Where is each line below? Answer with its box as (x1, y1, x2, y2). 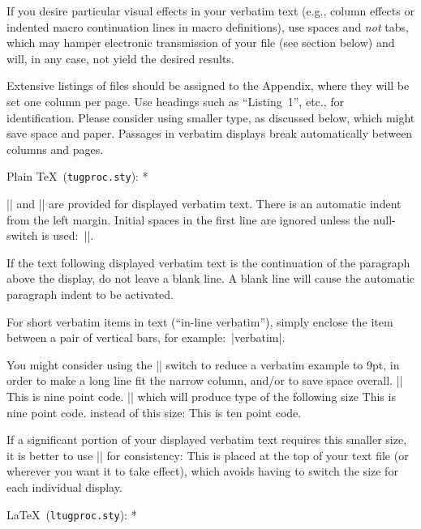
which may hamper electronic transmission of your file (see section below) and (6, 34, 395, 51)
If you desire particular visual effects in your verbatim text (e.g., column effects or (6, 2, 415, 19)
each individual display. (6, 478, 122, 495)
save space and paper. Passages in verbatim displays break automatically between (6, 125, 413, 142)
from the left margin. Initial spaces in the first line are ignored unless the (6, 211, 370, 228)
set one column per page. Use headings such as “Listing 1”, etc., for (6, 92, 345, 109)
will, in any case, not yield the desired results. (6, 49, 234, 66)
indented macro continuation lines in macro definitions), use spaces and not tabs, (6, 18, 409, 35)
